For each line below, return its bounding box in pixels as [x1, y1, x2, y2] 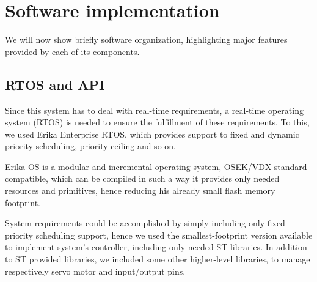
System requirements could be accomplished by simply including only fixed [5, 217, 285, 229]
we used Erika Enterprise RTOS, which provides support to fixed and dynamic [5, 127, 299, 140]
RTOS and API [5, 75, 105, 94]
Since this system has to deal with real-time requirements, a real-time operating [5, 103, 304, 116]
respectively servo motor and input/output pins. [5, 264, 186, 277]
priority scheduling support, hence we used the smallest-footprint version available [5, 228, 313, 241]
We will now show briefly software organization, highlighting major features [5, 33, 288, 46]
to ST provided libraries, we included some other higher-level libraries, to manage [5, 253, 310, 265]
